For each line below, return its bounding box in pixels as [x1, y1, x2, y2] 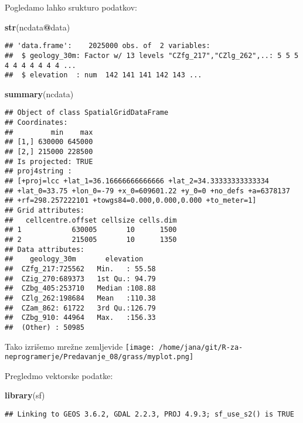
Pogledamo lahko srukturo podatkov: [5, 1, 137, 13]
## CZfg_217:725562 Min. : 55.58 [5, 264, 156, 273]
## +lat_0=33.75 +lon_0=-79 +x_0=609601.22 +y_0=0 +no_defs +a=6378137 [5, 186, 290, 195]
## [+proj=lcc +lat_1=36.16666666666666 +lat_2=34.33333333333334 [5, 177, 270, 185]
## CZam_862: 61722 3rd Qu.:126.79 [5, 303, 156, 312]
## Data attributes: [5, 245, 85, 254]
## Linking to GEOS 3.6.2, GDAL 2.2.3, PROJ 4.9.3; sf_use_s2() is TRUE [5, 410, 294, 418]
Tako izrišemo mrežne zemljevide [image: [5, 340, 155, 352]
